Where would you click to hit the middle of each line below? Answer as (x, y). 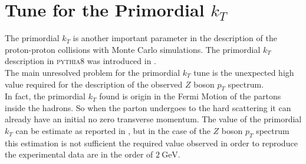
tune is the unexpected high (244, 72)
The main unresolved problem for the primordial (93, 72)
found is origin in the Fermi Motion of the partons (190, 96)
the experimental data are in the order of (79, 154)
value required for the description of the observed (94, 84)
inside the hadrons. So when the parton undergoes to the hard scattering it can (148, 107)
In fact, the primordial (45, 96)
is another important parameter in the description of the (175, 38)
